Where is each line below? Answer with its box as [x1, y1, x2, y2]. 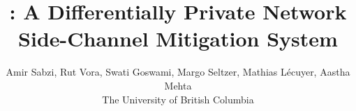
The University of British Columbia [102, 92, 254, 106]
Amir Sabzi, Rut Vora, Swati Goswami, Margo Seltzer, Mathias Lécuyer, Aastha [6, 65, 350, 79]
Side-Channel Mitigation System [18, 24, 338, 53]
